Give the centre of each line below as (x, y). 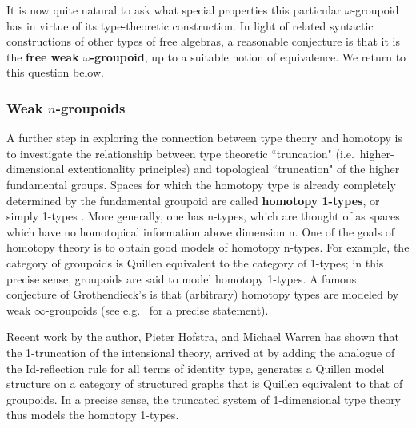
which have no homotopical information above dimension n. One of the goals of (201, 231)
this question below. (55, 72)
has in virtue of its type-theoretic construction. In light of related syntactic (190, 25)
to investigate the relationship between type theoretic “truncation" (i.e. (180, 153)
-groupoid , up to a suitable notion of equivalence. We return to (248, 56)
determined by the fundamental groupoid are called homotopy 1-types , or (193, 200)
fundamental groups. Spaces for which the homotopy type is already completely (201, 184)
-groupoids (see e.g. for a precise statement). (157, 309)
